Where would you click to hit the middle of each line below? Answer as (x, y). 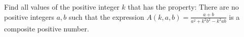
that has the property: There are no (183, 7)
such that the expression (106, 16)
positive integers (29, 16)
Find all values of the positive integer (62, 7)
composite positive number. (47, 29)
